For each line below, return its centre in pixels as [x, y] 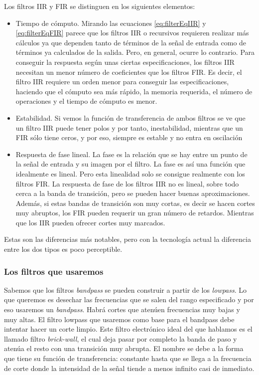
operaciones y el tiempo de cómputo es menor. [86, 101]
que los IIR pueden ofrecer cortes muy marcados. [90, 222]
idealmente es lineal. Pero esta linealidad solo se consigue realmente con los [130, 173]
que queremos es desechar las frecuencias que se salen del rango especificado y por [129, 299]
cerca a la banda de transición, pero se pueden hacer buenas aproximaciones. [133, 193]
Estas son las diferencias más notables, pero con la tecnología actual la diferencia [128, 239]
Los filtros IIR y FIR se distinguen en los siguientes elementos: [100, 6]
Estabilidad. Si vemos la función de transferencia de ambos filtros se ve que [130, 117]
